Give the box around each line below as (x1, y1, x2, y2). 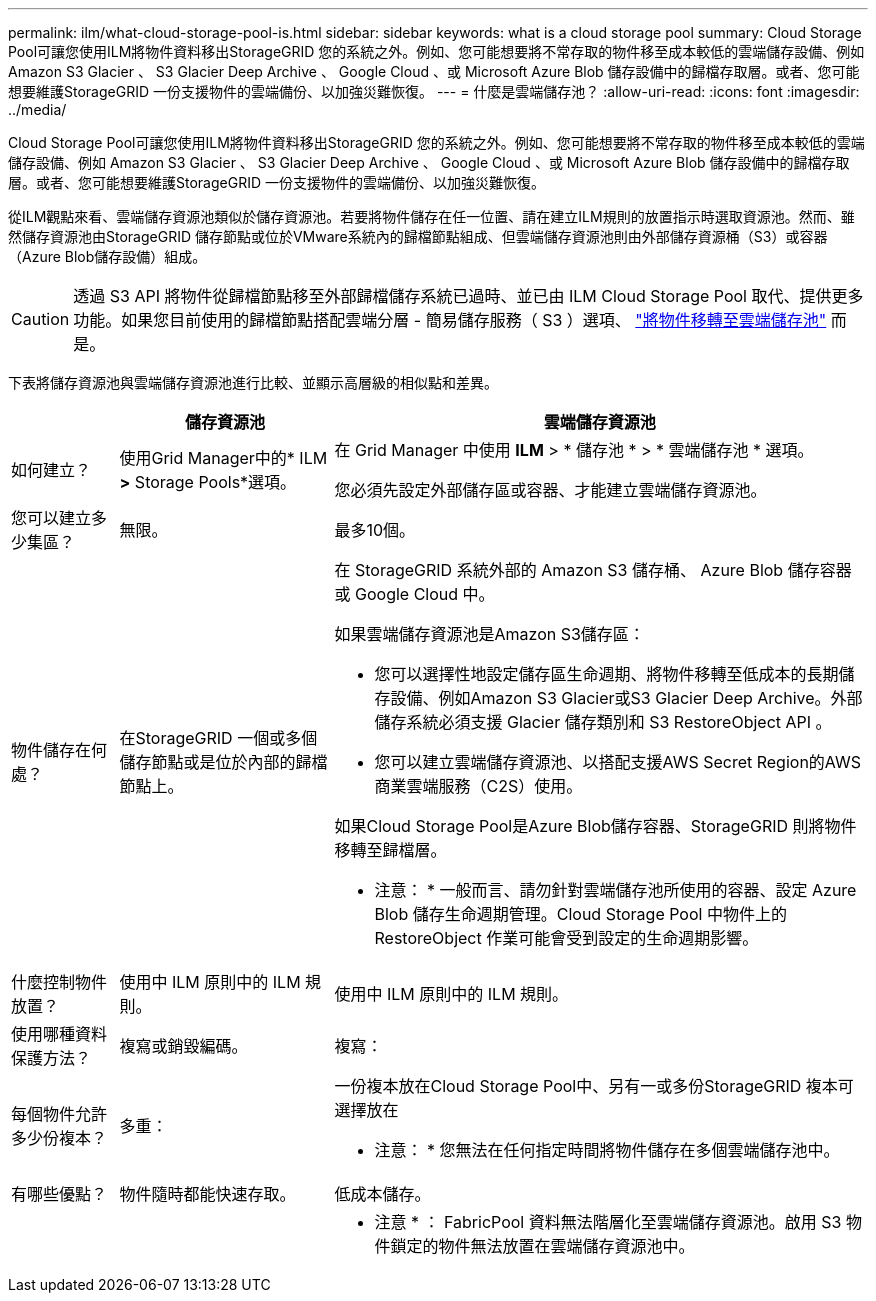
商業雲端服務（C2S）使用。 (374, 776, 583, 796)
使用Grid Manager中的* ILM (119, 448, 328, 468)
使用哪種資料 (11, 1024, 108, 1044)
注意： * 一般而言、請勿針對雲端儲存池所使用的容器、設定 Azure (374, 880, 857, 900)
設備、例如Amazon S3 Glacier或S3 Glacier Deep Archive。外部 (390, 688, 863, 708)
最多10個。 (334, 520, 416, 540)
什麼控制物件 (11, 972, 108, 992)
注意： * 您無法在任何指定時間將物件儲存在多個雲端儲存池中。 (374, 1140, 840, 1160)
